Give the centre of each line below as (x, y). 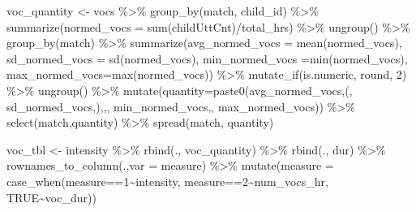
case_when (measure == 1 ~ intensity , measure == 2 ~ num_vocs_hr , (167, 181)
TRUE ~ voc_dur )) (51, 197)
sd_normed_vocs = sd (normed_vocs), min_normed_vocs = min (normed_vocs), (207, 58)
